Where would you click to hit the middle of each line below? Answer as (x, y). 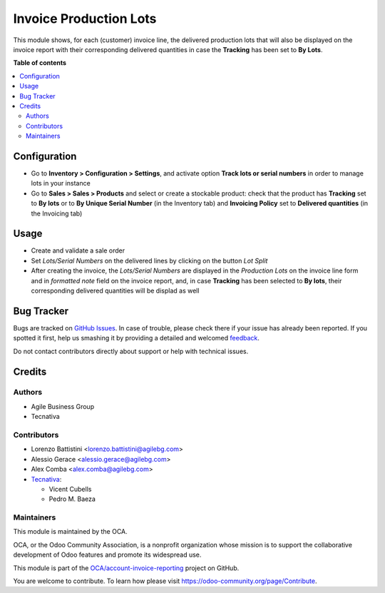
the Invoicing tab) (57, 213)
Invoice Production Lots (85, 19)
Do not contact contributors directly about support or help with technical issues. (131, 351)
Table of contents (40, 63)
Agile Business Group (63, 406)
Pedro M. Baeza (72, 499)
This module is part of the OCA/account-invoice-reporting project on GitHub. (126, 568)
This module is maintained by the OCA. (70, 532)
